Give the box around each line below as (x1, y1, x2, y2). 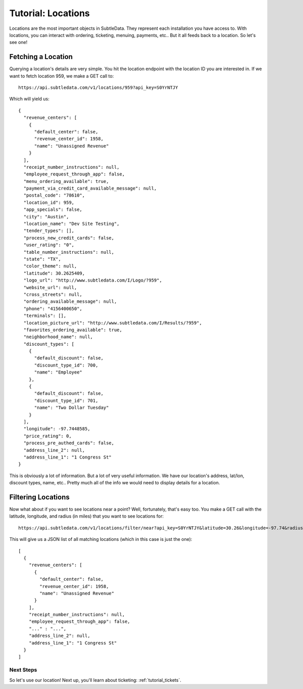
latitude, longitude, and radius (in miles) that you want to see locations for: (9, 513, 164, 519)
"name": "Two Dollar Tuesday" (34, 405, 109, 410)
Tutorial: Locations (9, 8, 90, 19)
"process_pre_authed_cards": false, (23, 440, 115, 446)
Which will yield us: (9, 96, 50, 102)
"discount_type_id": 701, (34, 397, 98, 403)
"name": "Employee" (34, 370, 83, 375)
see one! (9, 39, 28, 45)
